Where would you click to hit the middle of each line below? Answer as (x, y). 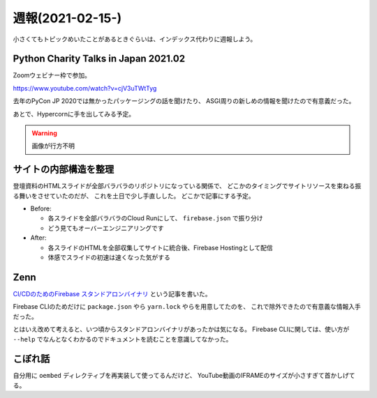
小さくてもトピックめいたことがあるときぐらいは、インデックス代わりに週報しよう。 (135, 39)
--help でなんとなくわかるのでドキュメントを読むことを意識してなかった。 (123, 339)
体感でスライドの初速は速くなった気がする (109, 257)
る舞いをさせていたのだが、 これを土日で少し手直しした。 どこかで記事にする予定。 (134, 196)
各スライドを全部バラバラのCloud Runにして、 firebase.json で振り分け (155, 218)
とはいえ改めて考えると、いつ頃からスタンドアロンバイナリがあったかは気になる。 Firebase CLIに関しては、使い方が (181, 329)
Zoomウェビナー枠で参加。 (52, 75)
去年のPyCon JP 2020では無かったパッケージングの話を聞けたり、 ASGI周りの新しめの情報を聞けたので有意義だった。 (184, 101)
